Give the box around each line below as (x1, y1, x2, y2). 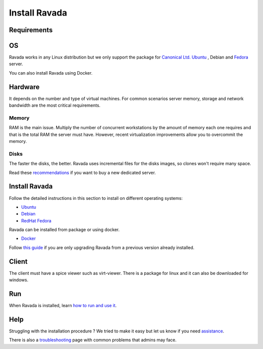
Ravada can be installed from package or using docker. (9, 227, 120, 233)
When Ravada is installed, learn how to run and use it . (9, 303, 117, 309)
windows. (9, 277, 29, 283)
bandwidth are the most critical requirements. (9, 102, 101, 108)
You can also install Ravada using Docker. (9, 70, 93, 76)
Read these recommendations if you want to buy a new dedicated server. (9, 170, 156, 175)
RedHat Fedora (21, 217, 52, 224)
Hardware (9, 83, 40, 91)
